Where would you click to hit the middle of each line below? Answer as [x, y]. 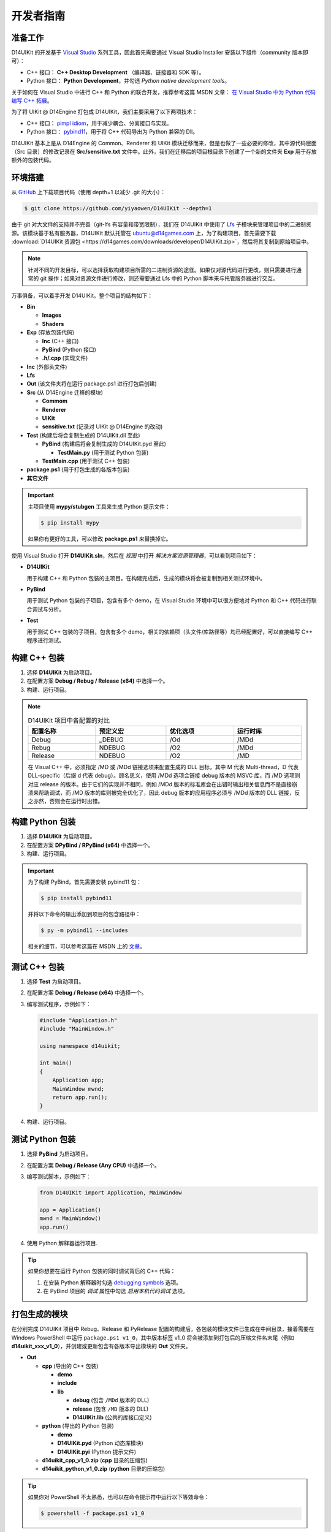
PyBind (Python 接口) [69, 349]
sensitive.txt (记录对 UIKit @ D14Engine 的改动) [102, 427]
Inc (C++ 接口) [60, 341]
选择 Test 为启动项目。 [55, 981]
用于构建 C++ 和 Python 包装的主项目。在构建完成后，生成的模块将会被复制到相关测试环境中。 [146, 578]
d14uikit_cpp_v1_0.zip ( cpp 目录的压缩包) [95, 1460]
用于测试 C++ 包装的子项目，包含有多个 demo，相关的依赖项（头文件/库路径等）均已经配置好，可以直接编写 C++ [169, 632]
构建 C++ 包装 [38, 658]
